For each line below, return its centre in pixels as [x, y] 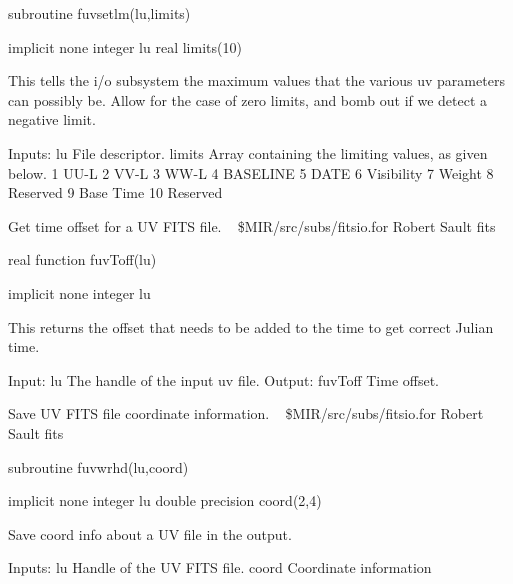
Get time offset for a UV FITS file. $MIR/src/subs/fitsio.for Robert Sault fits [252, 225]
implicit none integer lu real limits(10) [125, 46]
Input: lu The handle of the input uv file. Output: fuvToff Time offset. [224, 379]
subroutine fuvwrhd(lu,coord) [98, 466]
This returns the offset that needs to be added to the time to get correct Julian [251, 326]
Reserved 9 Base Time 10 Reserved [115, 192]
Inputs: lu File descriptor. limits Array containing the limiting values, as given [248, 152]
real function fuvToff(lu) [82, 259]
